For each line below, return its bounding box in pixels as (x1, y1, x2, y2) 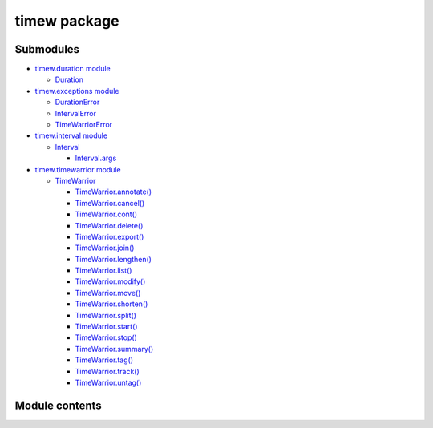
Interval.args (75, 153, 117, 164)
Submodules (14, 42, 80, 56)
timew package (14, 12, 119, 30)
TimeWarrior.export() (75, 232, 144, 241)
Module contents (14, 398, 102, 412)
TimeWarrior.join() (75, 243, 135, 252)
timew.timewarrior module (34, 164, 122, 174)
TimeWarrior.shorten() (75, 299, 148, 309)
